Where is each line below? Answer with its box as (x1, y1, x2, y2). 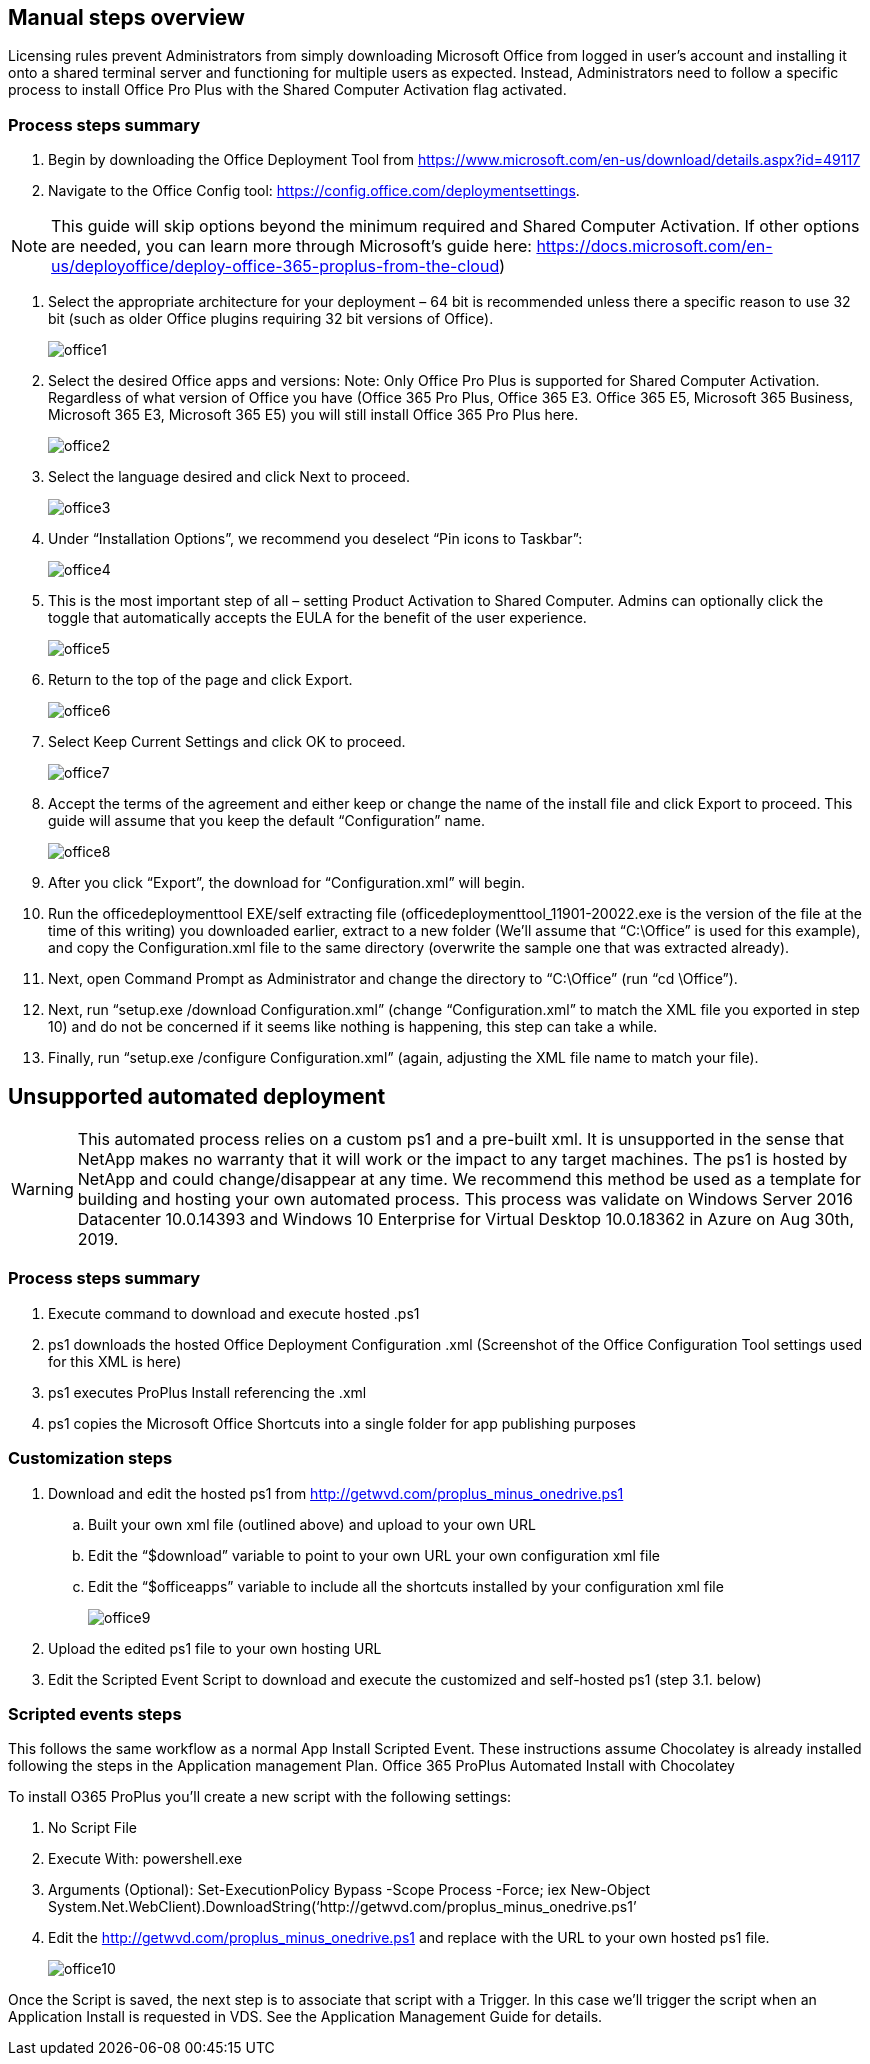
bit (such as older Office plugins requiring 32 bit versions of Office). (48, 310, 494, 328)
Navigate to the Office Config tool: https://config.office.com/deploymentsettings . (48, 182, 580, 200)
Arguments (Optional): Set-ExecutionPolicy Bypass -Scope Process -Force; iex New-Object (48, 1881, 651, 1899)
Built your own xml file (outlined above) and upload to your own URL (88, 1515, 536, 1533)
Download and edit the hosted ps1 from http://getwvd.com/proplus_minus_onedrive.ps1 (48, 1484, 624, 1502)
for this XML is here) (48, 1352, 182, 1370)
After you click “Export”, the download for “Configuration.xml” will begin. (48, 874, 526, 892)
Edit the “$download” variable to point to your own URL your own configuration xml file (88, 1546, 660, 1564)
